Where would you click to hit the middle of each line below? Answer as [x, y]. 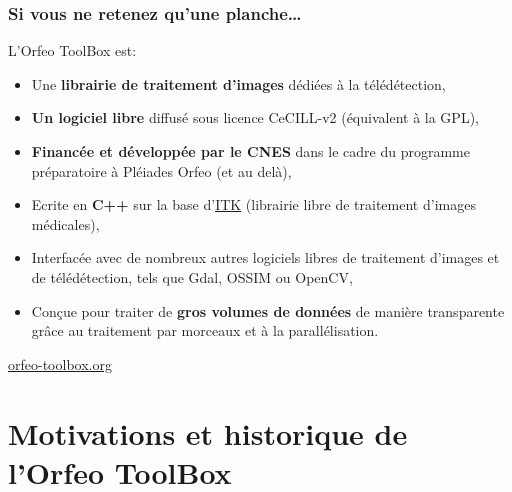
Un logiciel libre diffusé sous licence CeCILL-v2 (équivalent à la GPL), [255, 117]
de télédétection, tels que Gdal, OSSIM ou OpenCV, [192, 276]
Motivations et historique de [208, 432]
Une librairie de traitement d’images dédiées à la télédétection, [238, 83]
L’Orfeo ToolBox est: [72, 50]
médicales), [65, 223]
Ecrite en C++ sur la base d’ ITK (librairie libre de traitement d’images [253, 204]
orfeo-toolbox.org [60, 363]
